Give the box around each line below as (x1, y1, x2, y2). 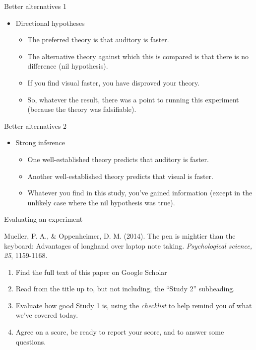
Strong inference (15, 137, 65, 148)
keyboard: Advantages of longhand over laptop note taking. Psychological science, (4, 240, 252, 251)
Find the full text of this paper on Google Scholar (15, 266, 167, 277)
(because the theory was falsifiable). (27, 104, 136, 114)
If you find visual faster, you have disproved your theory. (27, 77, 200, 87)
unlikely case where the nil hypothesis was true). (27, 197, 175, 207)
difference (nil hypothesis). (27, 61, 108, 71)
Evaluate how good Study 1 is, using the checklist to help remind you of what (15, 300, 252, 310)
